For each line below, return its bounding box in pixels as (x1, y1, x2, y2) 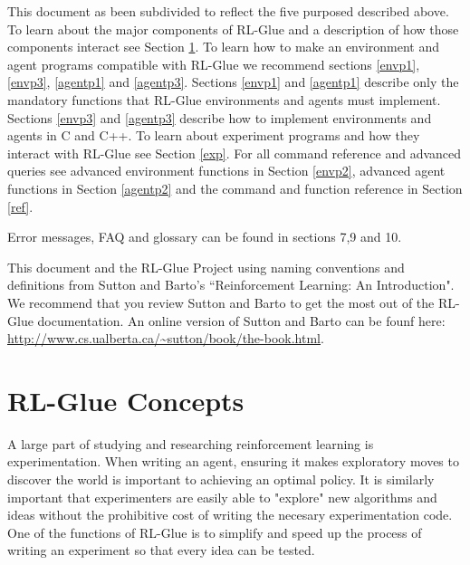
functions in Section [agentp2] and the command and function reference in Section (7, 178, 463, 197)
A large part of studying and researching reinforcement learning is (7, 434, 374, 453)
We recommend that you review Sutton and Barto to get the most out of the (7, 292, 435, 311)
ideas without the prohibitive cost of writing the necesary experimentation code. (7, 505, 453, 524)
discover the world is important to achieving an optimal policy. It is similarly (7, 470, 435, 488)
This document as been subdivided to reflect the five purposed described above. (7, 2, 449, 20)
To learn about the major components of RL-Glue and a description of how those (7, 19, 459, 38)
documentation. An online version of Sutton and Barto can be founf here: (37, 311, 446, 330)
